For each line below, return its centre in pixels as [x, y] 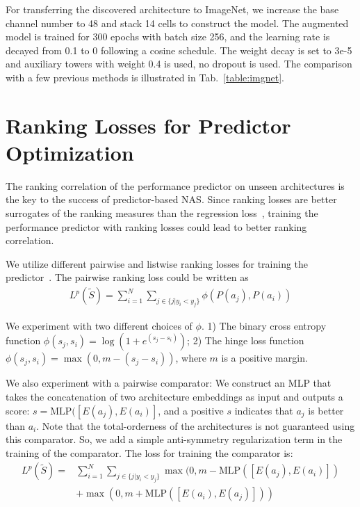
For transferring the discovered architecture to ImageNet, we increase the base [172, 9]
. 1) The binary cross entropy [264, 325]
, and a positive [191, 410]
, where [191, 358]
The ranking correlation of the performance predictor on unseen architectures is [175, 185]
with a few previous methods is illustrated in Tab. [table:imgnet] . [145, 77]
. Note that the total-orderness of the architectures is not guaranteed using [196, 425]
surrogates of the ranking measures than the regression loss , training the [162, 213]
